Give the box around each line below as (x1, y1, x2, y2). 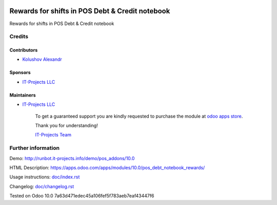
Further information (9, 145, 60, 152)
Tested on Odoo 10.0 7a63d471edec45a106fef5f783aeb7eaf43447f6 (9, 193, 154, 199)
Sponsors (9, 70, 31, 76)
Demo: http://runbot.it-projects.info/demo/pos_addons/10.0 (9, 155, 135, 161)
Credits (9, 33, 28, 40)
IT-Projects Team (35, 132, 72, 138)
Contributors (9, 47, 38, 53)
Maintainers (9, 92, 36, 98)
